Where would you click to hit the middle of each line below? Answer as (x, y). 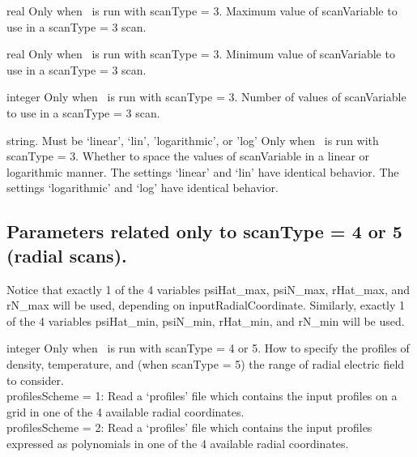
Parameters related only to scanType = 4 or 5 (204, 231)
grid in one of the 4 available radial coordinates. (126, 411)
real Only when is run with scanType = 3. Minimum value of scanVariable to (201, 54)
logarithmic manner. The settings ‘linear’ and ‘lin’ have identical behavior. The (203, 171)
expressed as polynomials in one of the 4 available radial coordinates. (178, 443)
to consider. (35, 380)
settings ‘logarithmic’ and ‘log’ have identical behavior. (143, 188)
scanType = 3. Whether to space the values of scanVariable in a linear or (188, 156)
